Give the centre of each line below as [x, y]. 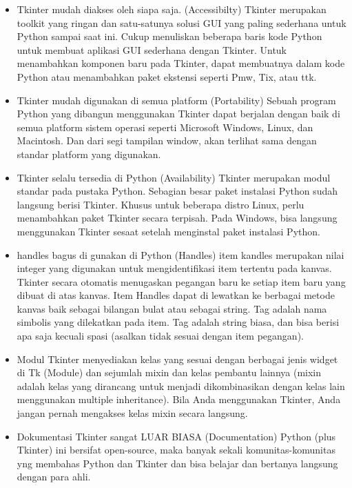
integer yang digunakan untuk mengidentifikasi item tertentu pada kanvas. [174, 268]
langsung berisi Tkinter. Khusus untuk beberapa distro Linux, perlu [161, 204]
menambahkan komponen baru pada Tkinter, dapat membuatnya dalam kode [181, 63]
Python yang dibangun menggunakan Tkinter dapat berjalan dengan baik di [178, 114]
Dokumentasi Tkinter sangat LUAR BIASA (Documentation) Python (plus [176, 436]
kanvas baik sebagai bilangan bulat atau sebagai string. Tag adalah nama [172, 308]
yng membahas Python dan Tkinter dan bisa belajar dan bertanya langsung [177, 463]
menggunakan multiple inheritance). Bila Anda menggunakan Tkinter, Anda [179, 399]
